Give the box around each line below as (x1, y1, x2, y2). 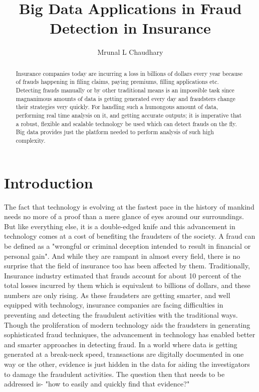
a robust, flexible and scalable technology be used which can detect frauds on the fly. (16, 119, 237, 128)
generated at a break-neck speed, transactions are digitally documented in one (4, 349, 244, 359)
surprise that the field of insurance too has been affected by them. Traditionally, (4, 260, 250, 271)
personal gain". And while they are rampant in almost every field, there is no (4, 250, 240, 261)
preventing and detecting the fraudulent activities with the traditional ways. (4, 310, 238, 320)
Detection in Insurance (50, 18, 211, 38)
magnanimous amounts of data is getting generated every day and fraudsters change (16, 94, 235, 103)
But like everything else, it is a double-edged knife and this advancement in (4, 221, 235, 231)
